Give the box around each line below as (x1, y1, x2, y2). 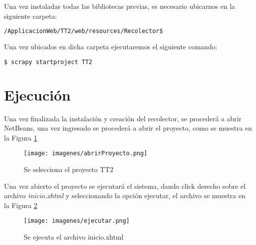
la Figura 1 (4, 132, 37, 142)
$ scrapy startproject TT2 (4, 58, 92, 66)
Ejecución (4, 84, 71, 105)
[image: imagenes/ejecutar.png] (24, 217, 130, 225)
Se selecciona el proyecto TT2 (24, 164, 113, 175)
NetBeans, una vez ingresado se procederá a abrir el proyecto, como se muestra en (4, 123, 252, 133)
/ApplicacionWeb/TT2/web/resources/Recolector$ (4, 28, 163, 35)
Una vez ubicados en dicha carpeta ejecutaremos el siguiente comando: (4, 41, 218, 52)
